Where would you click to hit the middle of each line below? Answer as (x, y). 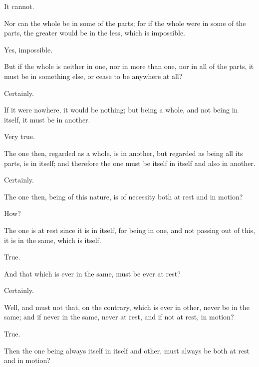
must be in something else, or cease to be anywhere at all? (93, 76)
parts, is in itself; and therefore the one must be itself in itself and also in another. (130, 163)
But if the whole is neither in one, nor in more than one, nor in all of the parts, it (129, 66)
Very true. (19, 136)
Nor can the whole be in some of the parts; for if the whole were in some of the (125, 23)
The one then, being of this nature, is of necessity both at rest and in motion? (124, 196)
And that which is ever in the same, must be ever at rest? (92, 273)
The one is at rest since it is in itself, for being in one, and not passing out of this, (130, 230)
